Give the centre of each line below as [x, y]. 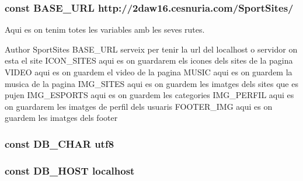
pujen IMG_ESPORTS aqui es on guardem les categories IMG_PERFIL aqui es [149, 95]
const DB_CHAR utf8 [60, 143]
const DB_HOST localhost [70, 170]
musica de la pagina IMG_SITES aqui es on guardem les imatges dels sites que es [151, 83]
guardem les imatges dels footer [61, 118]
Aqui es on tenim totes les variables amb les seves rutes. [105, 29]
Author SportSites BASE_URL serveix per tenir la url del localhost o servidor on [151, 49]
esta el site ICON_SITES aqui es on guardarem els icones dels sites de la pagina [149, 60]
